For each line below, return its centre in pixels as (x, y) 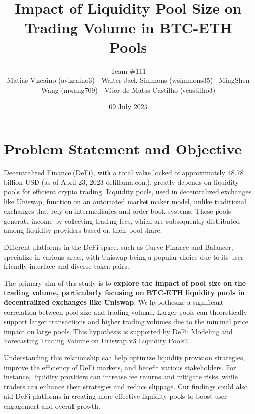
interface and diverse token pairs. (79, 266)
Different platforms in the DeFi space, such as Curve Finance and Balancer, (119, 246)
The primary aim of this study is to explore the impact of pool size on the (125, 282)
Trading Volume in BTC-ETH (128, 27)
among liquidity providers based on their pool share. (83, 230)
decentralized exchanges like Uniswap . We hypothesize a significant (114, 302)
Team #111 (128, 70)
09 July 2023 (128, 106)
